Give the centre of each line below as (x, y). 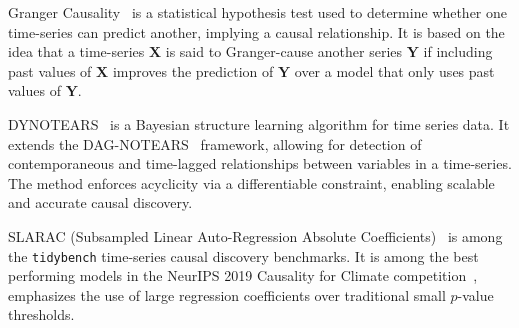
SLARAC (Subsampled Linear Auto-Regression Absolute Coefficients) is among (255, 235)
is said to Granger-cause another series (284, 51)
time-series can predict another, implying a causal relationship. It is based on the (256, 31)
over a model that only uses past (394, 70)
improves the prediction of (193, 70)
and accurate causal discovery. (100, 202)
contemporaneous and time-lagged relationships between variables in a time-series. (260, 163)
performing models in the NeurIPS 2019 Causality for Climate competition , (243, 275)
